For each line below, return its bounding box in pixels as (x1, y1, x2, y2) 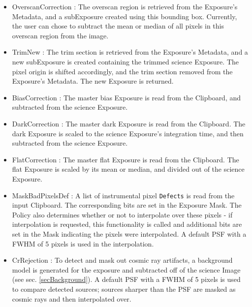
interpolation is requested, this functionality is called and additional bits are (12, 219, 242, 229)
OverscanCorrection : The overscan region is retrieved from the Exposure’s (12, 1, 238, 11)
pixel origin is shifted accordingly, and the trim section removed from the (12, 66, 233, 76)
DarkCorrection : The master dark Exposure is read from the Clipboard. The (12, 118, 246, 128)
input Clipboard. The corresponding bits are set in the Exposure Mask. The (12, 200, 242, 210)
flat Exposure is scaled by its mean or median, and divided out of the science (12, 164, 245, 174)
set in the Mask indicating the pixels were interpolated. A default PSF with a (12, 228, 247, 239)
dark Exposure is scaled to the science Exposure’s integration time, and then (12, 128, 244, 138)
